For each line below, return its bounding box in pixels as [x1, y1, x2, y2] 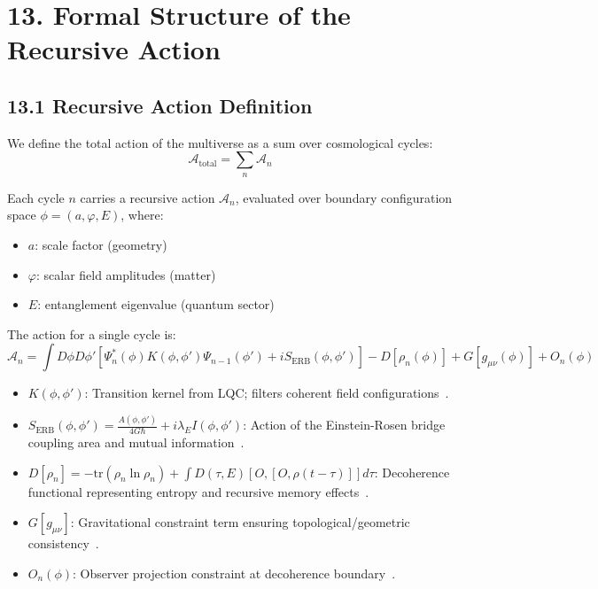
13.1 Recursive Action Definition [7, 91, 313, 119]
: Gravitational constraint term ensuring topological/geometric [70, 513, 410, 531]
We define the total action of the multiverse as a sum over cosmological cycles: [7, 133, 433, 151]
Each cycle [7, 188, 65, 206]
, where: [120, 205, 164, 224]
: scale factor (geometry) [35, 235, 167, 253]
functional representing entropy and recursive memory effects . [27, 482, 369, 500]
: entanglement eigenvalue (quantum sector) [37, 295, 275, 314]
